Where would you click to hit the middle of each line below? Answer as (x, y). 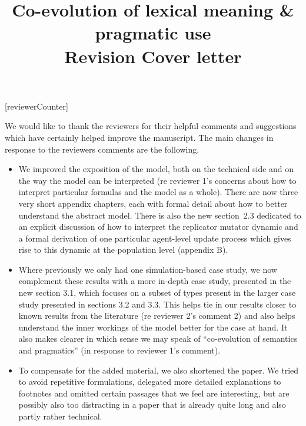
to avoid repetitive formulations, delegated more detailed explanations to (150, 382)
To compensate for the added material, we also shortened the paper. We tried (159, 370)
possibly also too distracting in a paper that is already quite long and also (152, 404)
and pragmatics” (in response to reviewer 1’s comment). (119, 350)
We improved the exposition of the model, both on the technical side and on (156, 169)
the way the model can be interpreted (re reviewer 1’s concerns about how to (157, 180)
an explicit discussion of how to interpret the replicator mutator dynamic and (158, 227)
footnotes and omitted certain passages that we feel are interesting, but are (154, 393)
